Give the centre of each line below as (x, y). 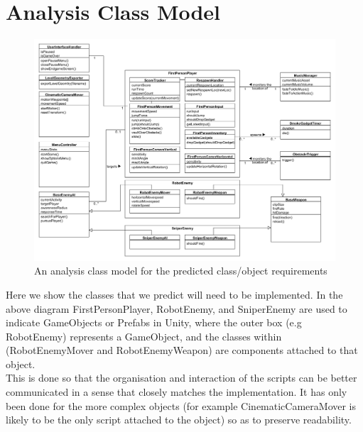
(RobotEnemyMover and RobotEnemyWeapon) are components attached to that (182, 350)
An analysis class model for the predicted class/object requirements (181, 271)
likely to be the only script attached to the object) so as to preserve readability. (179, 420)
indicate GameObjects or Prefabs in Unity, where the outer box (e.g (154, 322)
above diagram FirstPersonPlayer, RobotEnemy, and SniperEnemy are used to (177, 308)
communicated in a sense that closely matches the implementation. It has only (177, 392)
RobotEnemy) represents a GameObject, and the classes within (144, 336)
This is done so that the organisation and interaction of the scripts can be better (181, 378)
